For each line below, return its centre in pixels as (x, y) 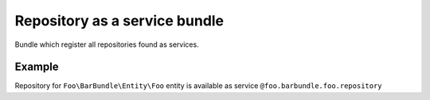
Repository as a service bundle (119, 21)
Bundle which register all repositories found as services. (107, 44)
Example (37, 67)
